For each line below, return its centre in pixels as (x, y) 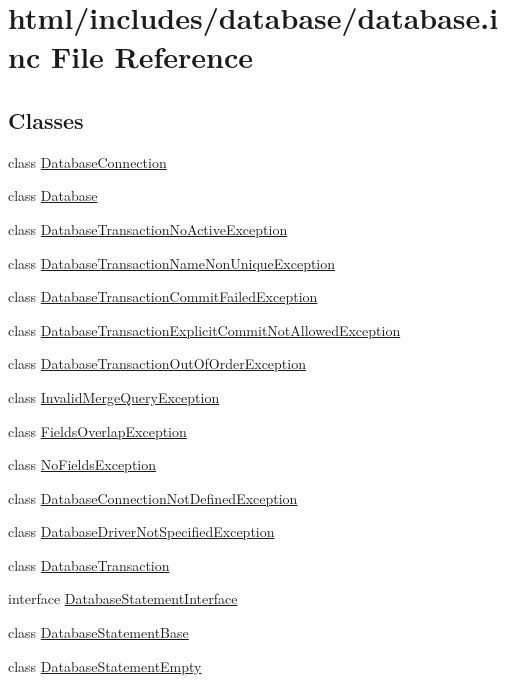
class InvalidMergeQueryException (114, 396)
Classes (46, 119)
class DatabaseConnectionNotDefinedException (153, 497)
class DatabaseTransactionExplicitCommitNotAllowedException (204, 329)
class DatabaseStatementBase (98, 632)
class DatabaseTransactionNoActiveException (148, 228)
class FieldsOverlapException (97, 430)
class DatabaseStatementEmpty (105, 665)
